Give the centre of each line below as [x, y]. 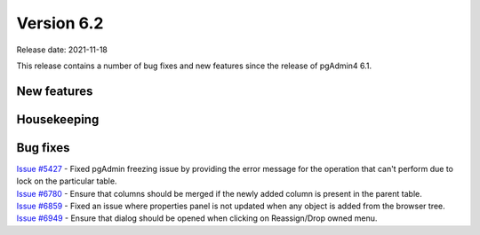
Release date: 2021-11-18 [62, 50]
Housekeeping [58, 119]
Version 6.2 [60, 23]
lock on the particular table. [67, 181]
